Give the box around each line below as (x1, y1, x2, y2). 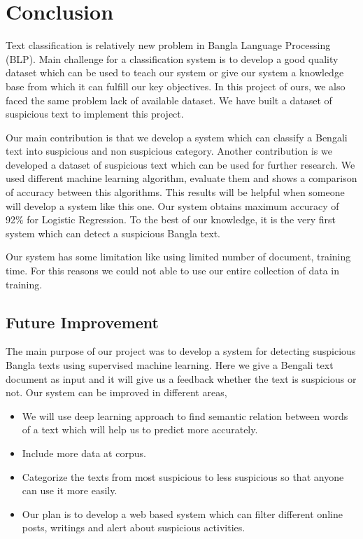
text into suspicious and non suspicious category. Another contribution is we (6, 143, 332, 158)
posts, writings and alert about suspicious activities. (22, 520, 245, 535)
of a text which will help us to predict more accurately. (22, 422, 258, 437)
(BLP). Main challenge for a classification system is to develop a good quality (6, 51, 339, 66)
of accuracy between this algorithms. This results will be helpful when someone (6, 185, 345, 199)
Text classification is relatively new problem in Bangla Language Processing (6, 38, 331, 52)
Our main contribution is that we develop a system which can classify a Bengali (6, 129, 348, 144)
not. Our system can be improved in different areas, (6, 385, 227, 400)
